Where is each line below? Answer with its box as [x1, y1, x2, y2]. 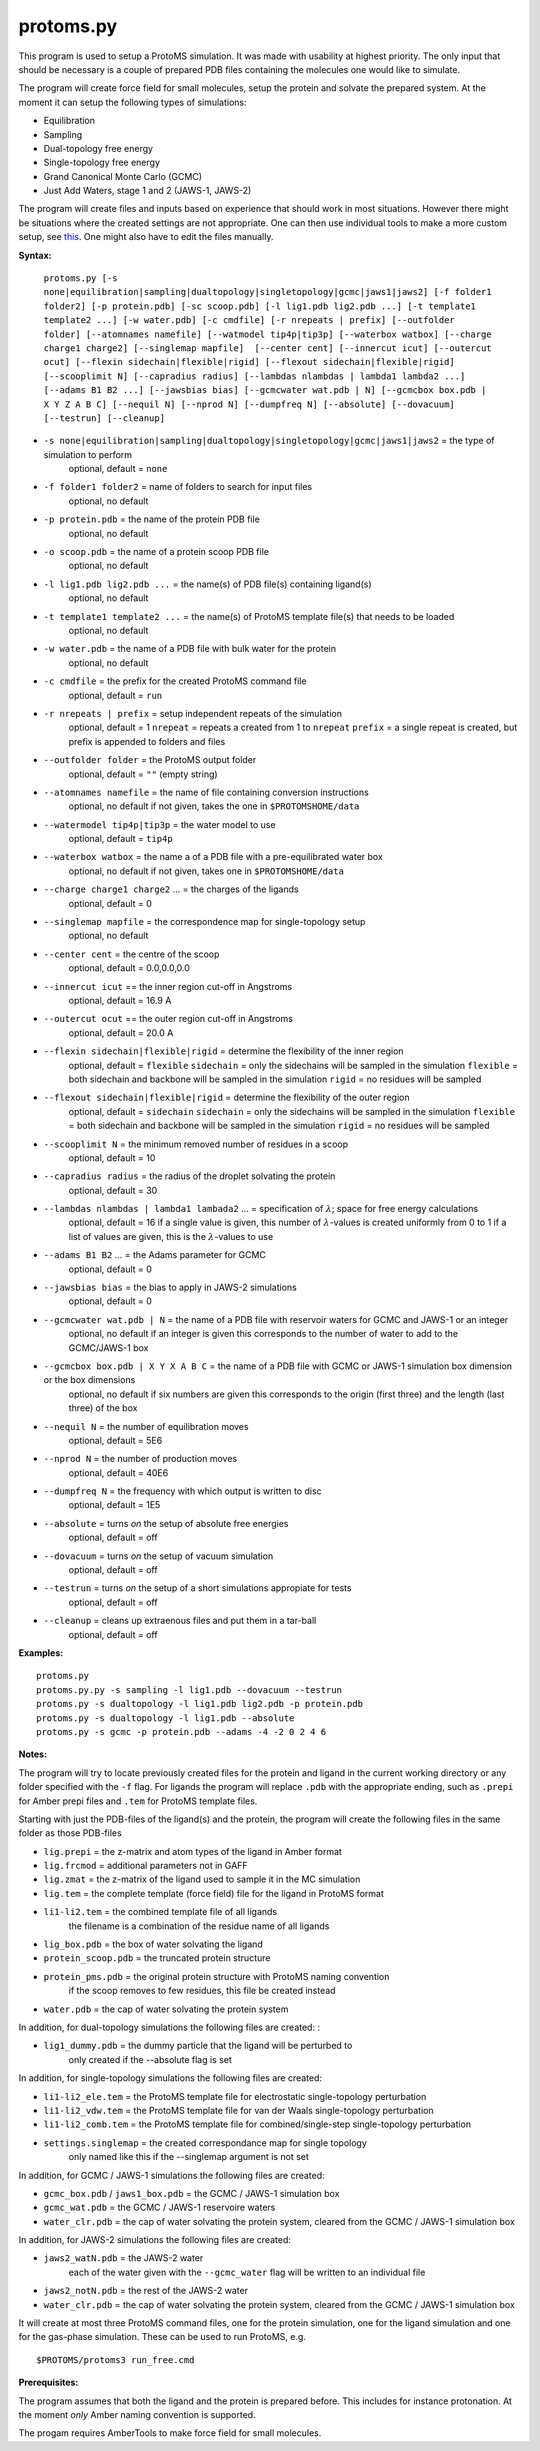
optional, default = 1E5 [68, 1499, 161, 1511]
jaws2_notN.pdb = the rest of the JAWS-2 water [43, 2285, 249, 2297]
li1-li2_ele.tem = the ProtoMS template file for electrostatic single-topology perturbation [43, 2090, 427, 2102]
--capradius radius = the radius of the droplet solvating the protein [43, 1170, 336, 1182]
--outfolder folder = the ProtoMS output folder [43, 754, 257, 766]
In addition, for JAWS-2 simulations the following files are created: [18, 2234, 292, 2246]
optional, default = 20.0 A [68, 1026, 174, 1039]
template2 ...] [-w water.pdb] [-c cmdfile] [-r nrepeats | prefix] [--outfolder [43, 315, 455, 326]
